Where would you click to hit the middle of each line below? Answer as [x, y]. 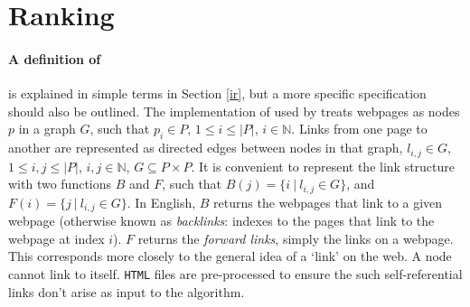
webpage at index [56, 238]
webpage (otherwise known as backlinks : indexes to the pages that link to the [221, 221]
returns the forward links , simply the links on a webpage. [296, 238]
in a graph [47, 129]
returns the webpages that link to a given [328, 202]
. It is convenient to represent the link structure [323, 166]
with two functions [60, 184]
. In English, [161, 202]
